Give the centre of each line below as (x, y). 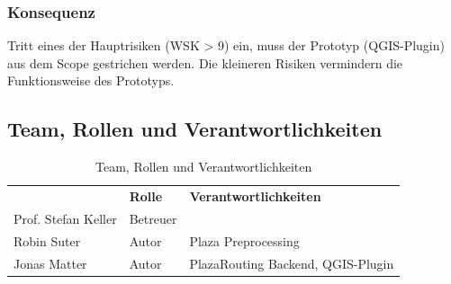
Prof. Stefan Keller (65, 218)
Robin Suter (47, 240)
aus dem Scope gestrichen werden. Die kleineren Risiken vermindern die (205, 62)
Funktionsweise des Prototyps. (91, 80)
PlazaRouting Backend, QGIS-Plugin (292, 263)
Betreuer (153, 218)
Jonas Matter (50, 263)
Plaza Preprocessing (244, 240)
